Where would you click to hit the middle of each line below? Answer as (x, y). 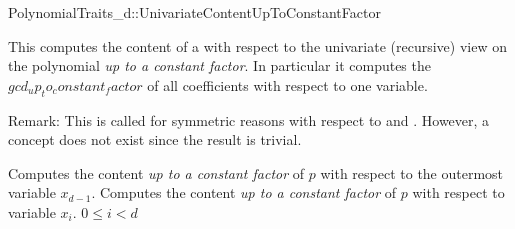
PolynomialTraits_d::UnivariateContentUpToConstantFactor (194, 12)
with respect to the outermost (412, 172)
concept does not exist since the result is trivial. (155, 139)
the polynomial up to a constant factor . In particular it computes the (219, 65)
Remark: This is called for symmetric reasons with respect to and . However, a (249, 119)
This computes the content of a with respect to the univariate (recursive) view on (257, 45)
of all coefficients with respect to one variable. (287, 84)
